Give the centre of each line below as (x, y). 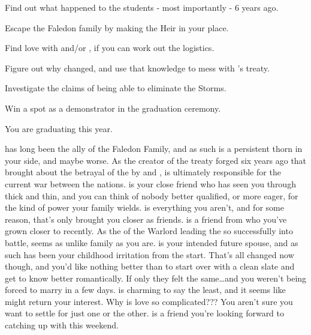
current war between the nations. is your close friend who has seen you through (150, 183)
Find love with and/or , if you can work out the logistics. (110, 48)
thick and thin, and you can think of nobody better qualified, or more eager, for (152, 195)
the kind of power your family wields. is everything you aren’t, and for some (144, 207)
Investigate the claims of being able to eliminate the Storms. (116, 88)
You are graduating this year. (59, 128)
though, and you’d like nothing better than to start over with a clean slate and (150, 266)
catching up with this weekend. (62, 325)
